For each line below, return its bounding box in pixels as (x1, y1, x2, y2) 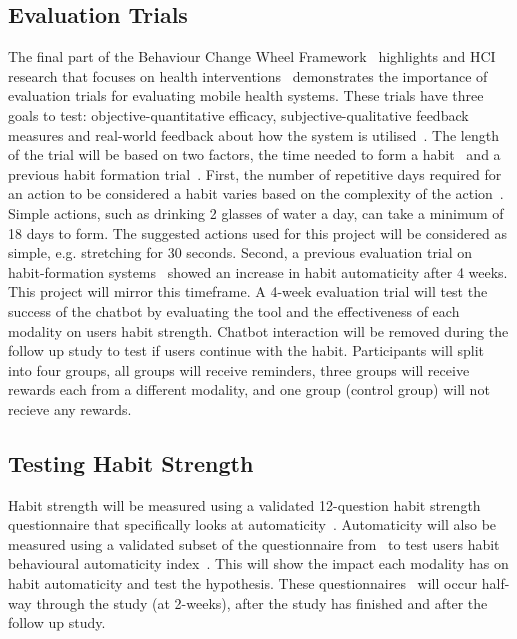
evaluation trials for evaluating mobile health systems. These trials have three (8, 85, 484, 106)
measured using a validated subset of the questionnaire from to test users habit (8, 533, 500, 554)
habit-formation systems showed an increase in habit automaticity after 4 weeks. (8, 261, 508, 282)
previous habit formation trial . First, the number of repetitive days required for (8, 163, 502, 184)
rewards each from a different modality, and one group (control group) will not (8, 379, 490, 400)
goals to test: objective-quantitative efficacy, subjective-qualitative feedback (8, 104, 469, 125)
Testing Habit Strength (8, 447, 254, 478)
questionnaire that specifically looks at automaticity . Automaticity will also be (8, 514, 497, 535)
